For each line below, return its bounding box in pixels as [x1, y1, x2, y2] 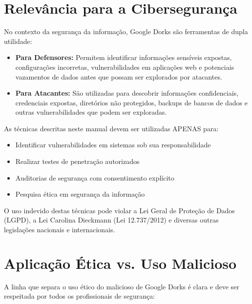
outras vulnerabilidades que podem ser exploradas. [15, 107, 167, 117]
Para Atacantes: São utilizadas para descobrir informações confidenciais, [15, 88, 239, 98]
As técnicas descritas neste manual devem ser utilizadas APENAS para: [4, 123, 219, 133]
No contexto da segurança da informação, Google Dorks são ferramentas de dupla [4, 26, 248, 37]
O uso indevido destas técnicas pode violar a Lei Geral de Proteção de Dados [4, 205, 235, 215]
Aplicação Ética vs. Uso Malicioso [4, 253, 237, 273]
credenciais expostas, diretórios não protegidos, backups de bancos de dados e [15, 97, 248, 107]
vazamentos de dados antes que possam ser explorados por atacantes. [15, 71, 222, 81]
